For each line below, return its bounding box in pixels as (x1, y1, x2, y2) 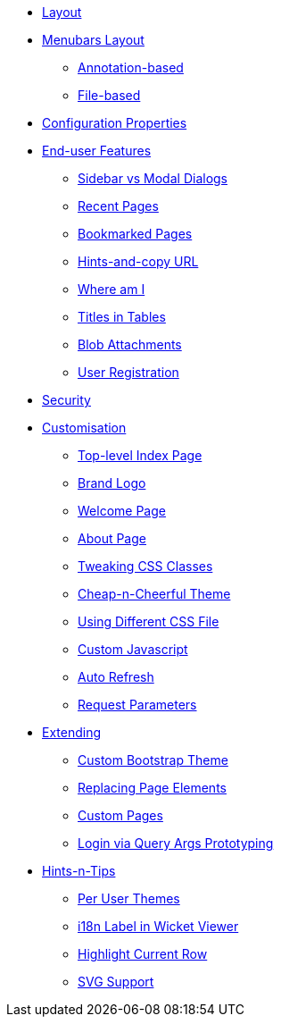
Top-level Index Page (78, 448, 202, 463)
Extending (42, 725, 102, 740)
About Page (78, 531, 146, 546)
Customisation (42, 420, 127, 435)
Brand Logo (78, 475, 146, 491)
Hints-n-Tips (42, 863, 116, 878)
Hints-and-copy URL (78, 254, 199, 269)
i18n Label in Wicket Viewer (78, 919, 239, 934)
